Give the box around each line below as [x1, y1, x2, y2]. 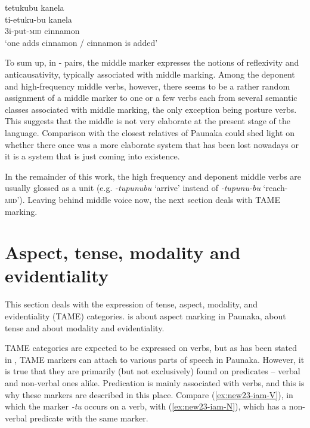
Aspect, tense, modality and [5, 240, 241, 264]
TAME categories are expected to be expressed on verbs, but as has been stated [5, 341, 297, 354]
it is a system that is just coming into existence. [5, 150, 180, 162]
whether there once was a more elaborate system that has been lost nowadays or [5, 138, 299, 150]
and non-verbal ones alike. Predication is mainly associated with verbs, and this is [5, 376, 305, 389]
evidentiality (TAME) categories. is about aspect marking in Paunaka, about [5, 310, 286, 322]
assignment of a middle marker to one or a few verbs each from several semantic [5, 91, 297, 104]
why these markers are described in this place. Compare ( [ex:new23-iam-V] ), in [5, 388, 293, 401]
